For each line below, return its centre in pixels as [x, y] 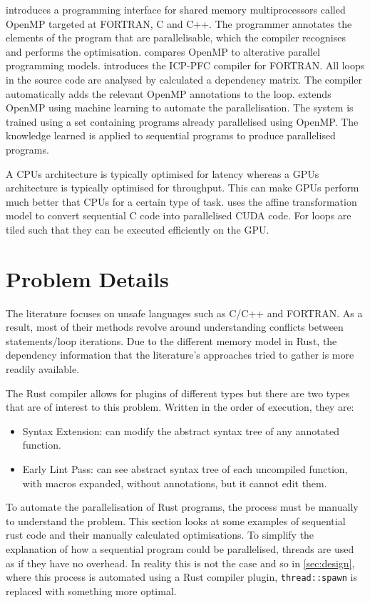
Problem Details [87, 278]
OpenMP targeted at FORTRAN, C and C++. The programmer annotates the [179, 23]
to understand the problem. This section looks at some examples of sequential [176, 520]
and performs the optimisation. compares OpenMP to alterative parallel [163, 51]
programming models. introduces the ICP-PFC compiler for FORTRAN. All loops [185, 65]
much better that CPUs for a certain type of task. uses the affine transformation [181, 201]
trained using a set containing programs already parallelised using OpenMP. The [182, 121]
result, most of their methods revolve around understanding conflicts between [175, 327]
